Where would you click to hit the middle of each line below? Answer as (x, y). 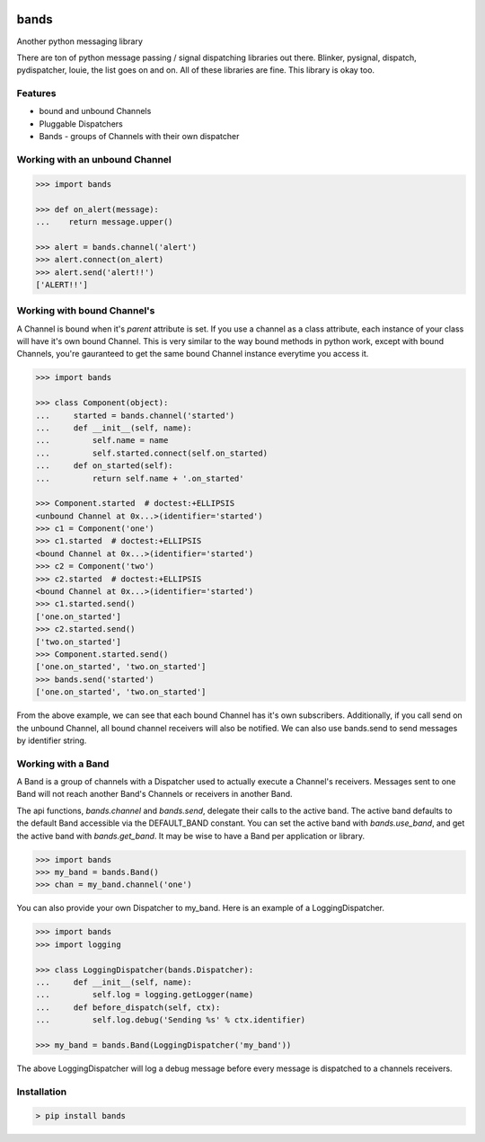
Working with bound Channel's (86, 311)
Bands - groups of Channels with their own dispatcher (139, 137)
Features (36, 93)
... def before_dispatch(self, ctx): (128, 1007)
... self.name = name (102, 441)
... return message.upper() (105, 221)
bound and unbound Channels (95, 111)
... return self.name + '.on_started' (140, 478)
